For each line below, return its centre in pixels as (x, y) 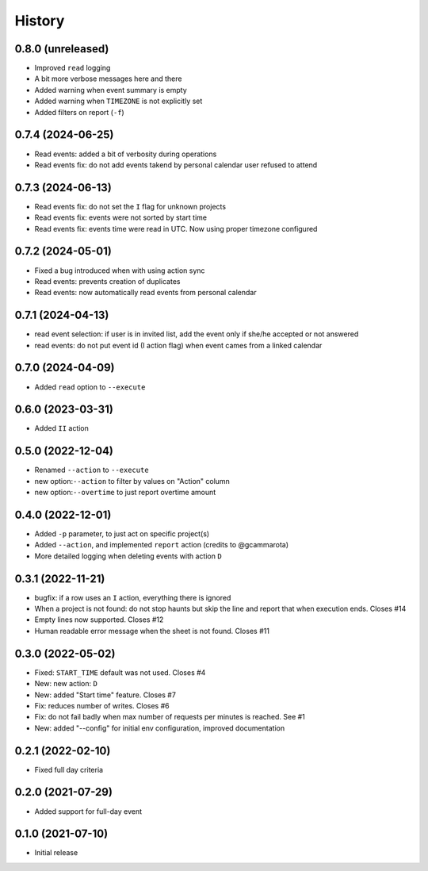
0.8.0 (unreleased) (62, 49)
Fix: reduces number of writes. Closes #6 (102, 705)
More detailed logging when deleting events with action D (128, 556)
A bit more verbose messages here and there (108, 79)
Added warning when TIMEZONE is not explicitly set (118, 101)
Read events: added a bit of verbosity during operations (126, 154)
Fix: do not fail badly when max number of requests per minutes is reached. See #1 (170, 717)
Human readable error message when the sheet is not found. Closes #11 (152, 631)
